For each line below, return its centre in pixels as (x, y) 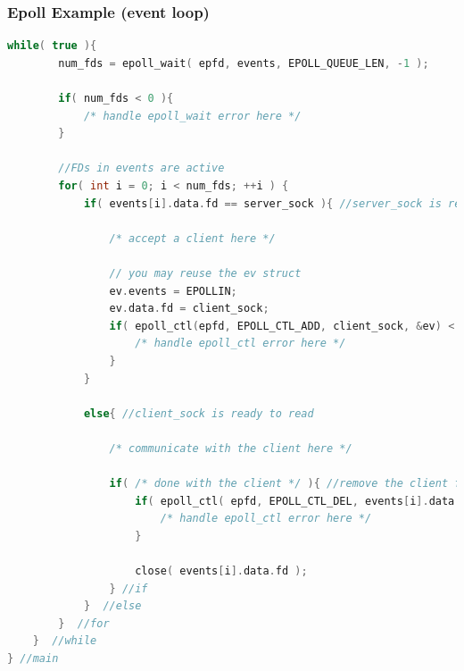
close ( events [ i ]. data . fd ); (221, 571)
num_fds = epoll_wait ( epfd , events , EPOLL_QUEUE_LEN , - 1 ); (244, 63)
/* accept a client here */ (192, 238)
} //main (33, 658)
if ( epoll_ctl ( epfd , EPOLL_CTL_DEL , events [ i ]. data (295, 501)
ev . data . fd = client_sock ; (189, 309)
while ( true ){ (52, 46)
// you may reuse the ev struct (205, 273)
